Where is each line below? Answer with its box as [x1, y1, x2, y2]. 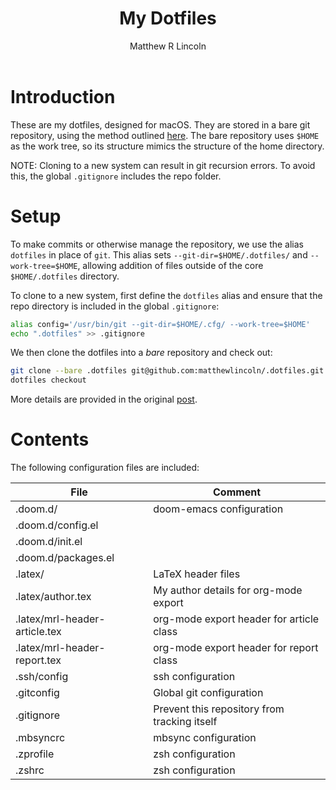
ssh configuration [153, 670, 236, 684]
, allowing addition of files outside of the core [77, 259, 264, 271]
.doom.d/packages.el [15, 551, 115, 565]
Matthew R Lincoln [129, 40, 207, 52]
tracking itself [153, 715, 218, 729]
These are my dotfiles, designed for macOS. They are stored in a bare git [10, 118, 311, 131]
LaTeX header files [153, 567, 241, 581]
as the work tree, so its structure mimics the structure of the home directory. [10, 140, 325, 152]
